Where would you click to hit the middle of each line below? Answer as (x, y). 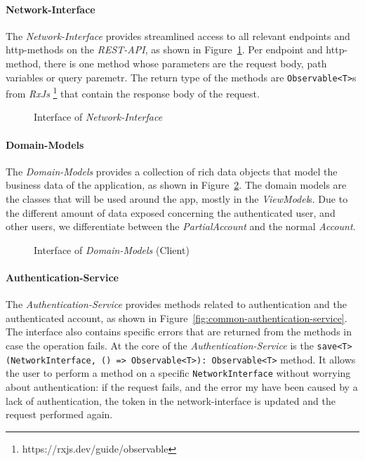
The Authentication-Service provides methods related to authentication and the (176, 304)
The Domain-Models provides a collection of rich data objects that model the (172, 171)
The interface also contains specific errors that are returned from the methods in (179, 332)
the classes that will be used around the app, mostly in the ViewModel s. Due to (177, 199)
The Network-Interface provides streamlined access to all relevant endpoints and (178, 35)
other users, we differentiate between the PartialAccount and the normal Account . (181, 226)
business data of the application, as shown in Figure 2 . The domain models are (176, 185)
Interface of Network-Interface (98, 117)
